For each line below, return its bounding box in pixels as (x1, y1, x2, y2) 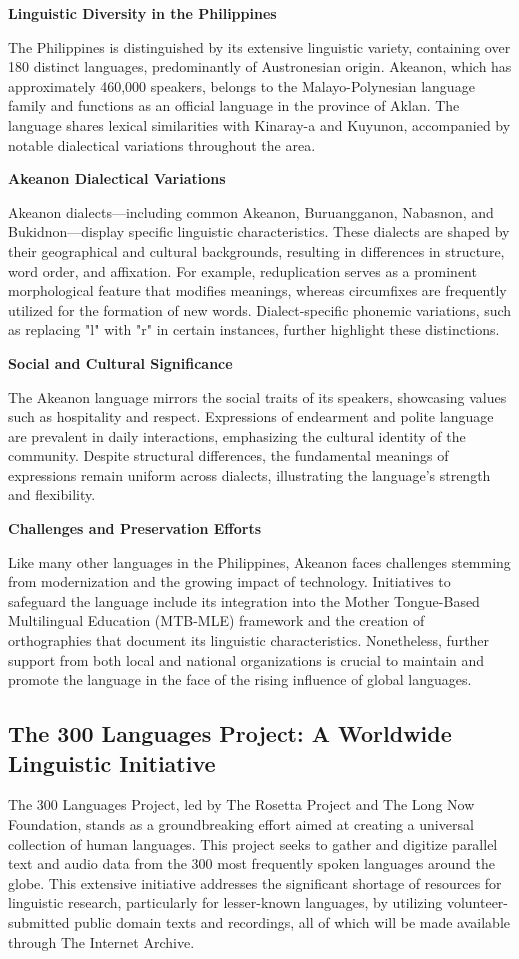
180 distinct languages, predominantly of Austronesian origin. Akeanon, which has (8, 56, 512, 77)
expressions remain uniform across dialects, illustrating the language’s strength (8, 464, 491, 485)
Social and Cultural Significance (8, 352, 233, 373)
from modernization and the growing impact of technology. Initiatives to (8, 571, 451, 592)
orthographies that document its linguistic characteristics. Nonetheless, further (8, 630, 490, 651)
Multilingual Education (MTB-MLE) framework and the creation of (8, 610, 425, 631)
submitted (8, 911, 70, 932)
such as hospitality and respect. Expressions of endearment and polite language (8, 406, 494, 427)
